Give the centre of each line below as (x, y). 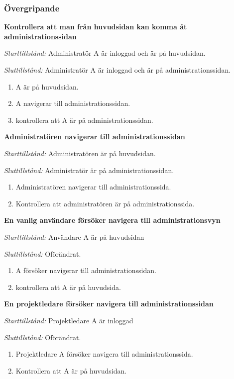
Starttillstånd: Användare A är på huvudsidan (74, 237)
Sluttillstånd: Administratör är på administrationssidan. (89, 170)
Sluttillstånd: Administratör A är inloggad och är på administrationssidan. (117, 70)
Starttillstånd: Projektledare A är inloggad (69, 320)
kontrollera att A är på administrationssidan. (84, 120)
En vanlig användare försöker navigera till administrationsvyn (112, 220)
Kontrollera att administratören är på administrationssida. (105, 203)
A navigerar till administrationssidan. (73, 103)
